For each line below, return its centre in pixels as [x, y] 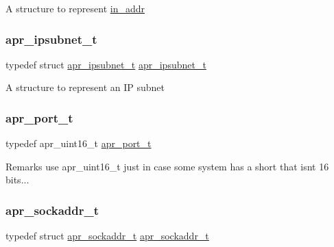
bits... [17, 180]
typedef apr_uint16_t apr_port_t [79, 143]
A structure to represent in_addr [75, 8]
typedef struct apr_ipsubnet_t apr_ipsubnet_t [106, 64]
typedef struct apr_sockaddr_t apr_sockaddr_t [107, 236]
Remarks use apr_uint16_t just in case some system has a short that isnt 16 [167, 166]
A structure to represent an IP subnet [85, 87]
